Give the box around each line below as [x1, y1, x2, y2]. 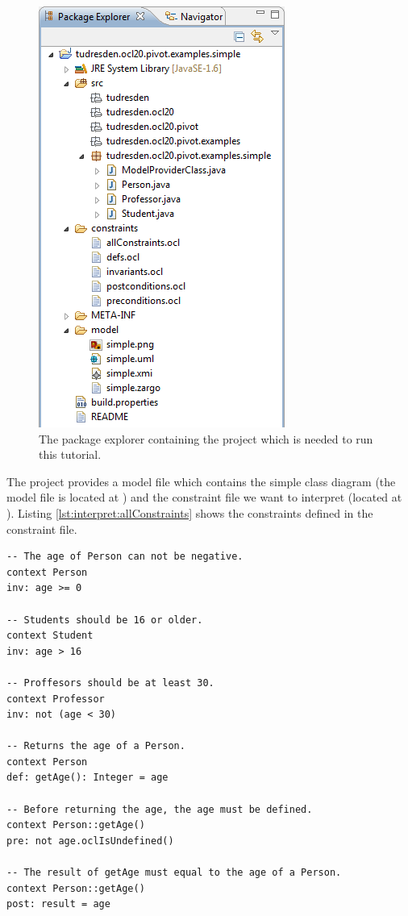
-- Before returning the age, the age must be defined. [6, 803, 313, 815]
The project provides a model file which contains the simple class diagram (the [6, 473, 396, 489]
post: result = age [6, 898, 110, 910]
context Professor [6, 693, 105, 705]
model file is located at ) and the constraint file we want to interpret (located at [6, 489, 402, 506]
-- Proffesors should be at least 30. [6, 677, 214, 689]
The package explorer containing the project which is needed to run [39, 430, 373, 447]
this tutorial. [39, 446, 102, 463]
